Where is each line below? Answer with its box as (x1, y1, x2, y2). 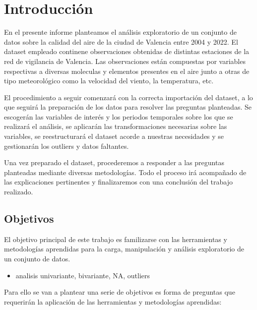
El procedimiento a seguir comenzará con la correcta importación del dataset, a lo (4, 92, 253, 102)
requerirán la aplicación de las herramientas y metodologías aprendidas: (4, 296, 222, 307)
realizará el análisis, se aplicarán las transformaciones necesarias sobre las (4, 121, 227, 131)
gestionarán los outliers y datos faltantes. (4, 140, 129, 151)
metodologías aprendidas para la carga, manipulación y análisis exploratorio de (4, 244, 244, 254)
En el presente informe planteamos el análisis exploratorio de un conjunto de (4, 27, 237, 37)
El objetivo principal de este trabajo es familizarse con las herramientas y (4, 234, 227, 244)
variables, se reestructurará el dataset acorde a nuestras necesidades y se (4, 131, 224, 141)
